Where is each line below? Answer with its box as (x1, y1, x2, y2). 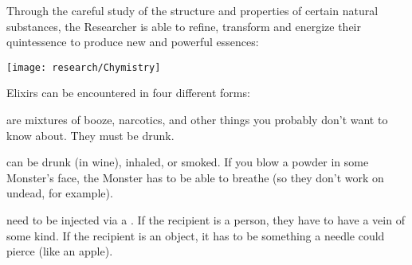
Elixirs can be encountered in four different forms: (6, 84, 250, 101)
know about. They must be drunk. (6, 127, 175, 143)
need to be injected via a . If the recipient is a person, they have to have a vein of (6, 212, 405, 228)
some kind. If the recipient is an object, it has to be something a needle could (6, 227, 385, 244)
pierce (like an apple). (6, 243, 113, 259)
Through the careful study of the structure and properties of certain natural (6, 2, 379, 18)
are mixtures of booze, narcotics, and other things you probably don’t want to (6, 111, 388, 128)
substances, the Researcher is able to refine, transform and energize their (6, 18, 362, 34)
